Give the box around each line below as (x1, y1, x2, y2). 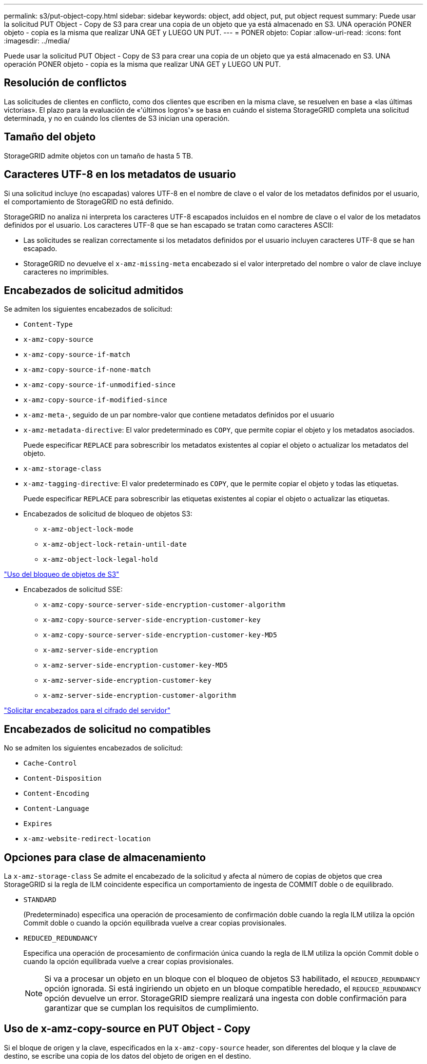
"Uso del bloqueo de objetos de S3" (4, 570, 119, 579)
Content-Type (23, 320, 73, 329)
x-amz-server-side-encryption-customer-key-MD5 (43, 661, 228, 670)
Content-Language (23, 805, 89, 813)
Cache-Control (23, 759, 77, 768)
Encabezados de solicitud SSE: (23, 585, 123, 594)
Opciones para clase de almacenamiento (4, 851, 206, 864)
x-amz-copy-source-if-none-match (23, 366, 151, 374)
